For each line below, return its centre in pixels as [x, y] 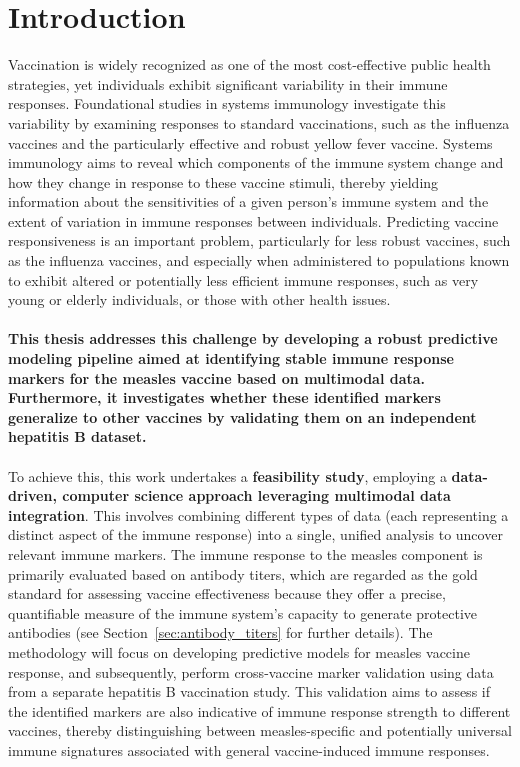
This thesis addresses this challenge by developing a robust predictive [253, 338]
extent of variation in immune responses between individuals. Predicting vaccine [253, 220]
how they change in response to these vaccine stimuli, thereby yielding [223, 181]
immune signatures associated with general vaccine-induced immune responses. [249, 749]
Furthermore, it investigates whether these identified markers [224, 397]
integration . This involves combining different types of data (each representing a [258, 514]
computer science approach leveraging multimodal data [256, 495]
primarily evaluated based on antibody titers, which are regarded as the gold [243, 573]
